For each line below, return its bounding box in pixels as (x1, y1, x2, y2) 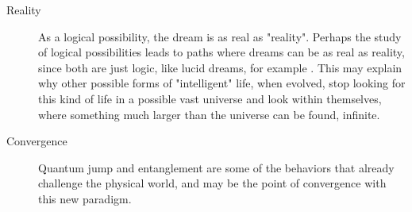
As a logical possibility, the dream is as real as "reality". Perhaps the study (38, 28, 402, 44)
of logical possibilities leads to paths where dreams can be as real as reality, (38, 44, 405, 60)
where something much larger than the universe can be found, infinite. (38, 106, 380, 122)
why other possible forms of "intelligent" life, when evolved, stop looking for (38, 75, 406, 91)
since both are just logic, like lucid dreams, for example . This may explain (38, 59, 402, 75)
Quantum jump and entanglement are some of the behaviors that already (38, 159, 395, 175)
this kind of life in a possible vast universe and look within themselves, (38, 90, 382, 106)
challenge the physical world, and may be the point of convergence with (38, 175, 387, 191)
